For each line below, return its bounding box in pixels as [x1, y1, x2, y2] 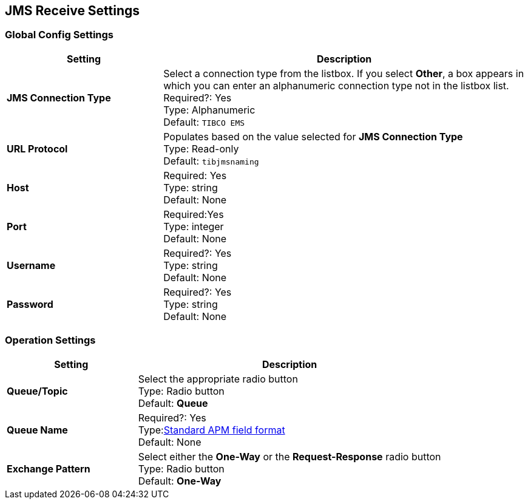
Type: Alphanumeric [163, 103, 256, 116]
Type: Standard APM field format [138, 423, 285, 436]
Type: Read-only [163, 142, 239, 155]
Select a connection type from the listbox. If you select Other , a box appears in [163, 67, 524, 80]
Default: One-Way [138, 474, 222, 487]
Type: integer [163, 220, 224, 233]
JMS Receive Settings [5, 3, 140, 18]
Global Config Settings [5, 29, 114, 41]
